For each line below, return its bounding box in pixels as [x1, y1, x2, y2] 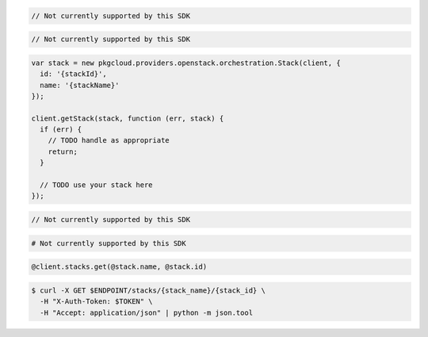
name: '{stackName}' [40, 80, 120, 90]
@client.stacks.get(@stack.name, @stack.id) [31, 262, 208, 271]
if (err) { [40, 125, 82, 134]
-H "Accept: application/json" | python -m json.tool [40, 308, 254, 317]
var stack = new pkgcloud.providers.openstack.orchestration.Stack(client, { [31, 58, 341, 67]
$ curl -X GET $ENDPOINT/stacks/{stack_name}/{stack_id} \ [31, 285, 266, 295]
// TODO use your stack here [40, 181, 154, 190]
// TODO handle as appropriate [48, 136, 170, 145]
